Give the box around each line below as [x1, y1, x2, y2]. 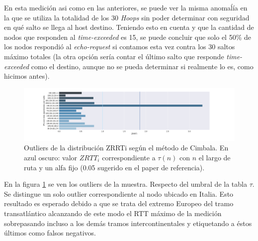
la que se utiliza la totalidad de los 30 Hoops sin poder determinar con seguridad [4, 12, 250, 22]
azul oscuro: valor [24, 152, 78, 162]
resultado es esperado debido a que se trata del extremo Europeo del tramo [4, 198, 234, 209]
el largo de [198, 152, 231, 162]
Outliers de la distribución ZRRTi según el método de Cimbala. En [24, 142, 229, 153]
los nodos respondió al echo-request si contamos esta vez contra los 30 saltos [4, 41, 235, 52]
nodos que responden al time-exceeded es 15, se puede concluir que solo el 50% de [4, 31, 251, 42]
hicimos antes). [4, 71, 50, 81]
